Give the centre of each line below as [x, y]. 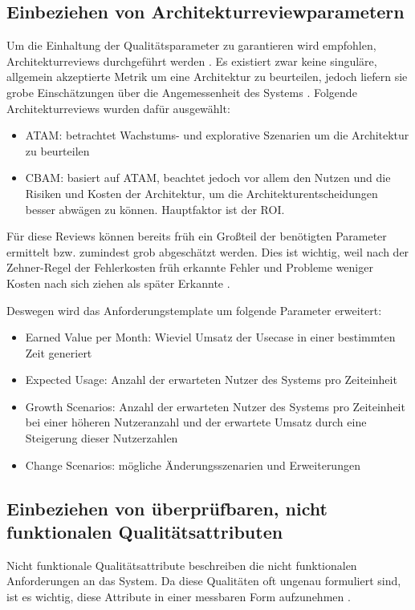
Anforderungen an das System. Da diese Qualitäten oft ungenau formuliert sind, [204, 581]
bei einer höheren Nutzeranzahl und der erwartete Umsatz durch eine [196, 422]
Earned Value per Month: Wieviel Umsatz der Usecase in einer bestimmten [210, 337]
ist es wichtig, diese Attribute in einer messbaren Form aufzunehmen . [179, 597]
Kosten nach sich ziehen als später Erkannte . [118, 283]
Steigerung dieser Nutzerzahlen [102, 438]
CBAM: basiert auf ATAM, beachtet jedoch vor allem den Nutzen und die [208, 178]
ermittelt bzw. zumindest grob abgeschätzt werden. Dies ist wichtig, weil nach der [208, 251]
